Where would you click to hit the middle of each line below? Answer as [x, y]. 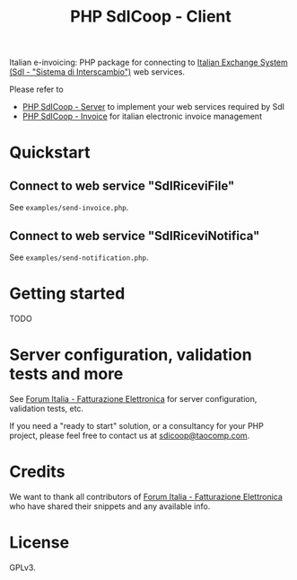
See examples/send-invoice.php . [69, 208]
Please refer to [37, 89]
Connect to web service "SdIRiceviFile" [122, 186]
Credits [37, 472]
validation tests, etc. [46, 408]
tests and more [66, 374]
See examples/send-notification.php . [79, 257]
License [39, 542]
